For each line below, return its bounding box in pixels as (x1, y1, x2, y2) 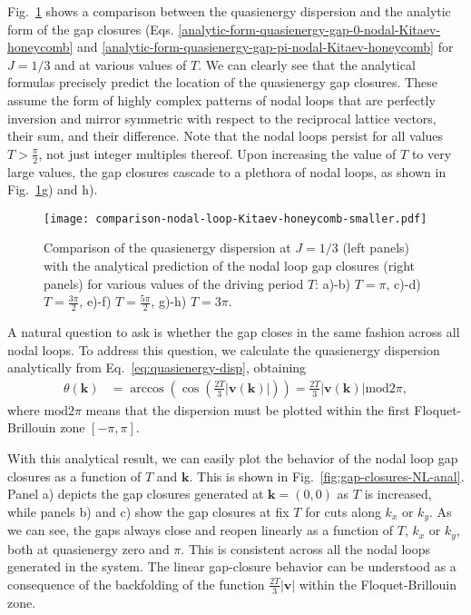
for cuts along (305, 501, 381, 521)
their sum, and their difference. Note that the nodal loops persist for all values (7, 126, 444, 145)
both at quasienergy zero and (7, 539, 170, 558)
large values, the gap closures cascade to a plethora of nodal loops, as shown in (7, 162, 446, 181)
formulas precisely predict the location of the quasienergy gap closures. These (7, 73, 437, 92)
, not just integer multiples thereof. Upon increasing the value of (38, 144, 397, 163)
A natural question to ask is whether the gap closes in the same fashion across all (7, 322, 460, 342)
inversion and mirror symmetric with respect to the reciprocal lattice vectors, (7, 108, 437, 127)
